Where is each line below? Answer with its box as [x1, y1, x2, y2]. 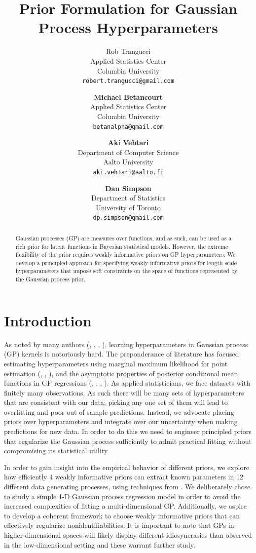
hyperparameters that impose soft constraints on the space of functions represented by [15, 267, 238, 275]
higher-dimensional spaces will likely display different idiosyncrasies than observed [4, 530, 252, 540]
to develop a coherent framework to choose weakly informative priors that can [4, 510, 240, 520]
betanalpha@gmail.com [93, 123, 164, 130]
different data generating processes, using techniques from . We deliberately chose [4, 481, 251, 492]
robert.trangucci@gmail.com [82, 78, 175, 85]
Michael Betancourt [94, 91, 163, 102]
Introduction [4, 310, 92, 330]
